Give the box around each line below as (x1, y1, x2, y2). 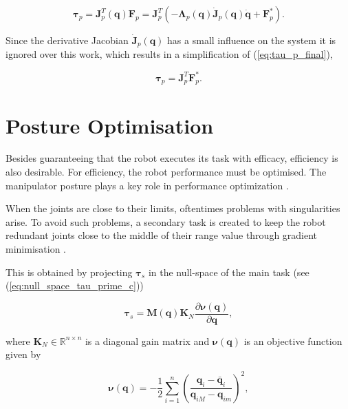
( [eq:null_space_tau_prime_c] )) (6, 278, 144, 293)
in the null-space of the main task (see (148, 264, 309, 279)
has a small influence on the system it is (167, 33, 336, 47)
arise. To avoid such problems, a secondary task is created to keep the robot (6, 214, 326, 229)
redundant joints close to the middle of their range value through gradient (6, 228, 318, 242)
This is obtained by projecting (6, 264, 133, 279)
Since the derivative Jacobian (6, 33, 129, 47)
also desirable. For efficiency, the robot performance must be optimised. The (6, 165, 327, 179)
